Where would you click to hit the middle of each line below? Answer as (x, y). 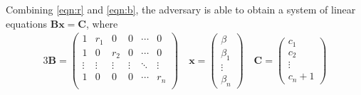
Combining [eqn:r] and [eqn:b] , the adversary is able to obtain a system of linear (181, 9)
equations (27, 23)
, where (102, 23)
